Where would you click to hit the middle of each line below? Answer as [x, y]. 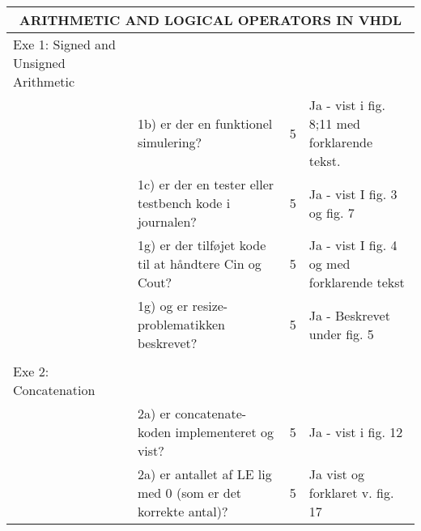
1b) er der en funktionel [205, 123]
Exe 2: [31, 371]
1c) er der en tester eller [206, 184]
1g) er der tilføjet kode [202, 245]
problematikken [181, 324]
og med [330, 263]
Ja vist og [337, 474]
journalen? [167, 221]
